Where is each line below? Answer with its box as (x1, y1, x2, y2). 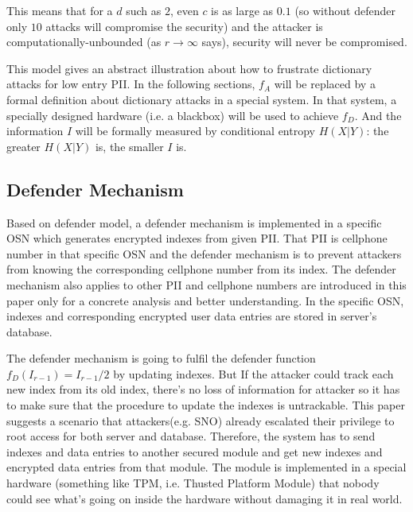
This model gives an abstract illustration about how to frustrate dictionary (6, 60, 372, 76)
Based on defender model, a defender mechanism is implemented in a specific (6, 214, 382, 231)
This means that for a (6, 2, 113, 18)
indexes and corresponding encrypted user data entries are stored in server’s (6, 308, 377, 324)
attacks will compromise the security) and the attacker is (45, 17, 323, 34)
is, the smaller (95, 138, 164, 154)
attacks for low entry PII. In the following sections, (6, 76, 255, 92)
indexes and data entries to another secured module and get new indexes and (6, 443, 383, 460)
